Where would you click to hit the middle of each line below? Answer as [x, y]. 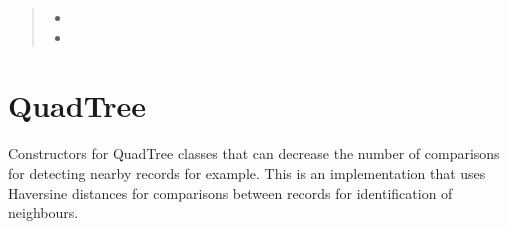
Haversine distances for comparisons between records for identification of [230, 192]
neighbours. [43, 212]
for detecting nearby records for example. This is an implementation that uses [247, 172]
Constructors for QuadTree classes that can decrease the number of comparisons [254, 153]
